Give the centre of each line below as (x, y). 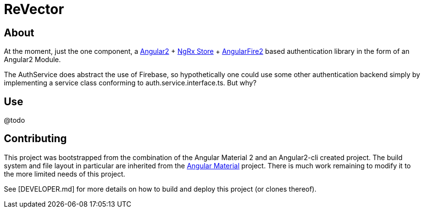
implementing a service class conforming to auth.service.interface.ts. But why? (130, 83)
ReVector (34, 9)
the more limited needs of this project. (65, 174)
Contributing (35, 139)
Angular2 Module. (33, 60)
